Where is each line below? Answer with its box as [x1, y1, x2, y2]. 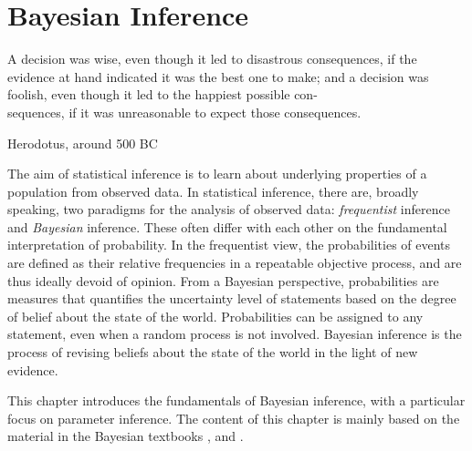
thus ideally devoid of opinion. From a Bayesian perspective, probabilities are [7, 271, 439, 290]
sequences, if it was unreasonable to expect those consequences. [7, 102, 362, 121]
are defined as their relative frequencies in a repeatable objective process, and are [7, 253, 462, 272]
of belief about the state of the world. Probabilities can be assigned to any [7, 306, 424, 325]
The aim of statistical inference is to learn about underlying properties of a [7, 164, 427, 183]
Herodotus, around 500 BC [7, 133, 158, 152]
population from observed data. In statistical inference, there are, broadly [7, 181, 419, 200]
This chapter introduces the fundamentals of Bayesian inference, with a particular [7, 391, 466, 410]
